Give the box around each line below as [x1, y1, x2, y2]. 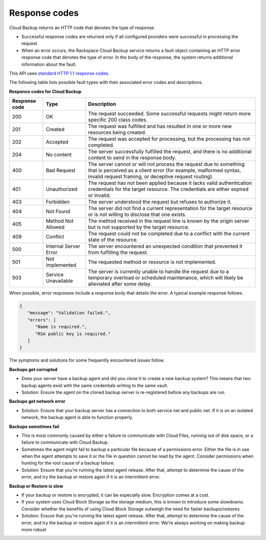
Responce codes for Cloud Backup [9, 88, 82, 94]
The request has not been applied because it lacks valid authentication [88, 180, 252, 187]
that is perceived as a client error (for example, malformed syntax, [88, 167, 241, 174]
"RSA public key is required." [35, 331, 111, 337]
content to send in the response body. [88, 154, 176, 161]
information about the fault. [21, 61, 77, 67]
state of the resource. [88, 236, 138, 243]
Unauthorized [46, 186, 78, 193]
